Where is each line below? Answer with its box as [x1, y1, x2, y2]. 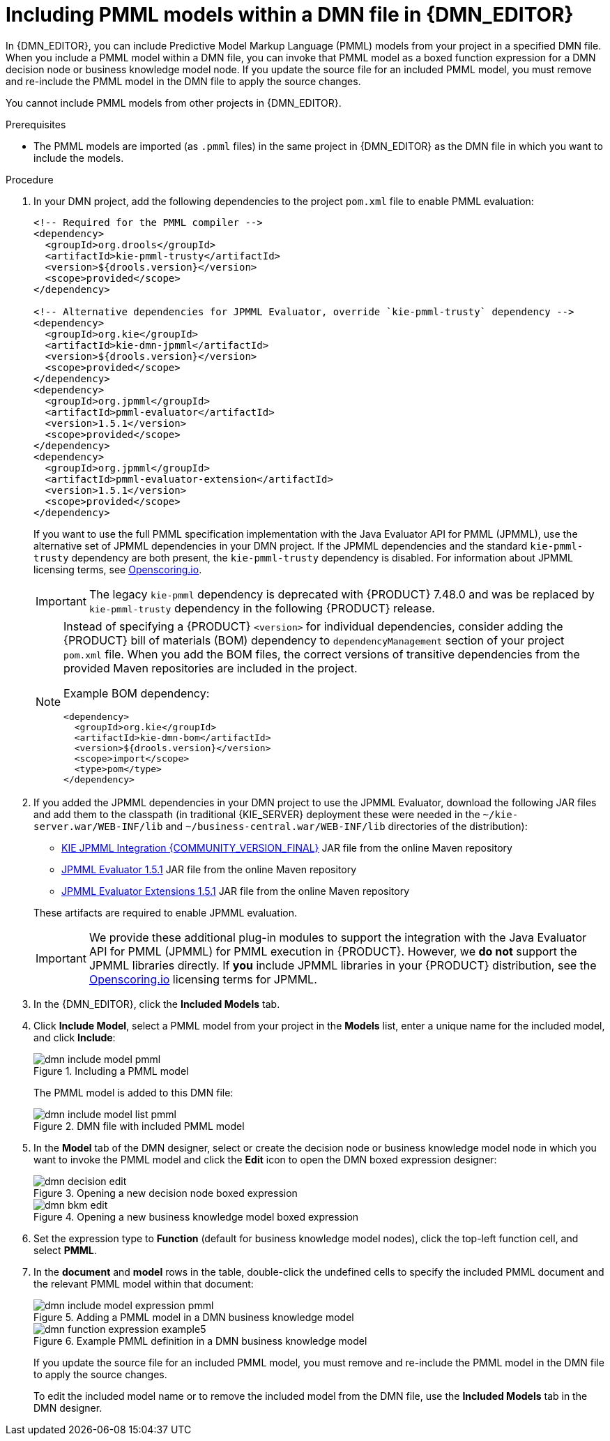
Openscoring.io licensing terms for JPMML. [89, 972, 317, 986]
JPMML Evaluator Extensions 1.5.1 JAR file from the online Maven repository [61, 884, 410, 897]
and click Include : [33, 1031, 116, 1043]
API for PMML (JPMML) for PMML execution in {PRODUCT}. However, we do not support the [89, 944, 577, 958]
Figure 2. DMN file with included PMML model [33, 1119, 245, 1132]
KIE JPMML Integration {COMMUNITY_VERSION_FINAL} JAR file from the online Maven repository [61, 841, 512, 854]
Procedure [6, 173, 54, 186]
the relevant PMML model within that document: [33, 1277, 254, 1290]
